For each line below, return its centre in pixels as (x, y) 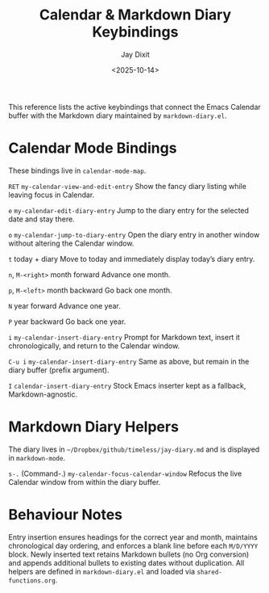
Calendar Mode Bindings (93, 148)
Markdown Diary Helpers (94, 427)
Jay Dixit (135, 54)
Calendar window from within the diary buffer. (85, 482)
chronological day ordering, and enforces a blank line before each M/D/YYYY (133, 545)
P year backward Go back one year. (67, 322)
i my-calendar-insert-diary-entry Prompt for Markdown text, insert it (124, 337)
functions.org (32, 580)
